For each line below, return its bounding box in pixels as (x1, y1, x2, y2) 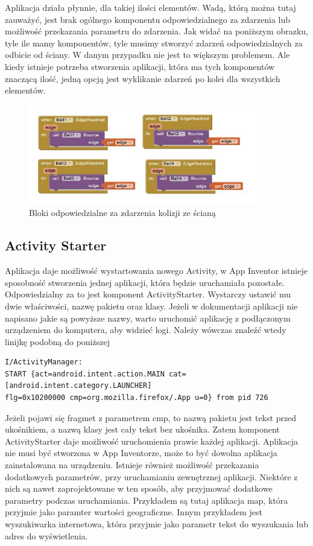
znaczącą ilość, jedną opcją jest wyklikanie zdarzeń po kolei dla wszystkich (5, 72, 280, 84)
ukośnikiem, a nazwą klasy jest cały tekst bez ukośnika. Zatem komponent (5, 423, 280, 436)
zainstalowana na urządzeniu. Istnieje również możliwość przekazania (5, 459, 259, 471)
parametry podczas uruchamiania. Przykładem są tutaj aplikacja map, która (5, 494, 288, 506)
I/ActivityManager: (5, 358, 83, 367)
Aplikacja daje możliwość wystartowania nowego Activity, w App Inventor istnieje (5, 264, 308, 277)
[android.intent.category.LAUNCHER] (5, 381, 152, 390)
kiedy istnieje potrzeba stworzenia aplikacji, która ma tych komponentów (5, 60, 275, 72)
